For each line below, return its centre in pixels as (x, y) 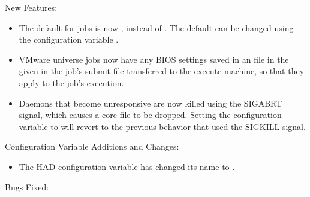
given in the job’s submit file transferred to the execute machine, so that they (162, 71)
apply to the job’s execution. (71, 82)
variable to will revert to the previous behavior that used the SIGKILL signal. (162, 126)
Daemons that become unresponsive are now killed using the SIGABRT (151, 103)
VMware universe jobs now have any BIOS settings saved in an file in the (154, 59)
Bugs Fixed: (27, 187)
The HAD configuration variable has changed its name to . (127, 166)
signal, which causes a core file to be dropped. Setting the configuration (150, 115)
